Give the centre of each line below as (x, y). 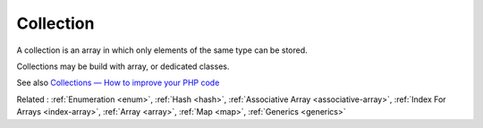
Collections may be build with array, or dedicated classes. (123, 66)
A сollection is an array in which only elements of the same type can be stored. (162, 50)
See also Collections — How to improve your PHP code (118, 83)
